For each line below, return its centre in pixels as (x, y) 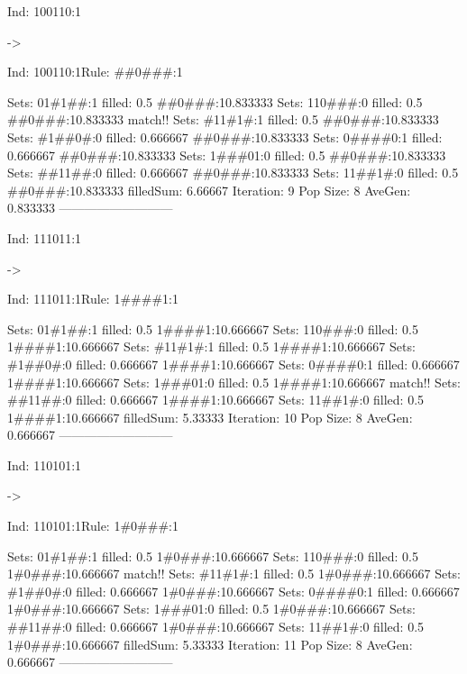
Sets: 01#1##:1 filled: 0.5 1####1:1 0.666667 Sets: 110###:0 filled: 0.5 (213, 328)
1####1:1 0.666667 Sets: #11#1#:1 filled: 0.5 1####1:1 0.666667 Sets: (211, 346)
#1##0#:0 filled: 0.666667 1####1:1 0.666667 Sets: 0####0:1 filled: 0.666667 (233, 364)
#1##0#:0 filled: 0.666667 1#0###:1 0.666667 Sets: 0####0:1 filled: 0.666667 (233, 591)
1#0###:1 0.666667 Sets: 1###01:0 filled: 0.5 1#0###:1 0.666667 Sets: (211, 609)
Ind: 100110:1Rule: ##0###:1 (95, 72)
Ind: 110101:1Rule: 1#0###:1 (93, 526)
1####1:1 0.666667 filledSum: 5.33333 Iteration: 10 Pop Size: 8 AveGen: (210, 417)
